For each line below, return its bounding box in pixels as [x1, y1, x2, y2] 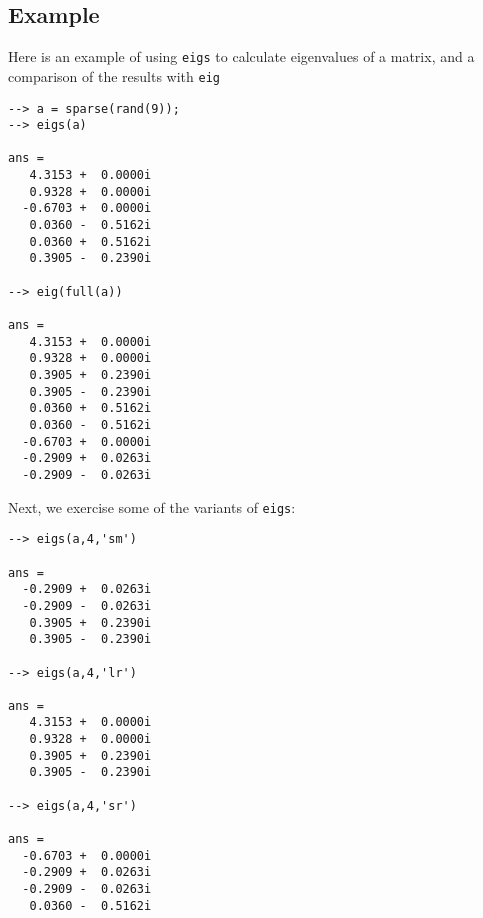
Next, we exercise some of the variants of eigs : [8, 496, 296, 517]
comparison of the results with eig [8, 65, 220, 86]
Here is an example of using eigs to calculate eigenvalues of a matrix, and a [8, 46, 475, 67]
